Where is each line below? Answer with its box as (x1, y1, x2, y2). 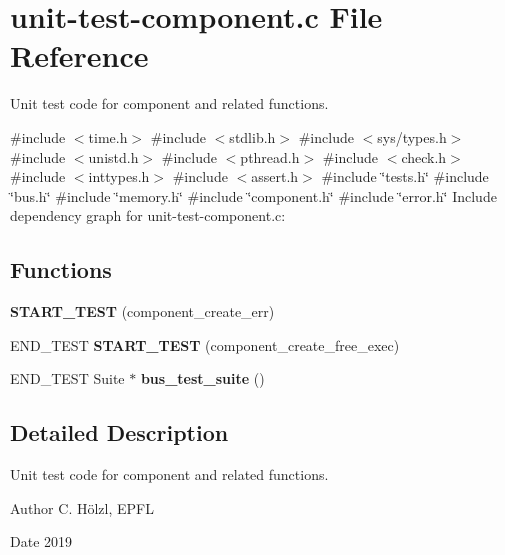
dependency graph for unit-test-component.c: (10, 205, 286, 226)
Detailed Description (10, 417, 229, 448)
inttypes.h (88, 166, 150, 187)
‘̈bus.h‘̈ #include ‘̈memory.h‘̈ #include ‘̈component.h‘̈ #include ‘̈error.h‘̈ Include (10, 185, 497, 206)
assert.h (251, 166, 299, 187)
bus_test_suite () (140, 368, 265, 389)
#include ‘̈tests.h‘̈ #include (321, 166, 489, 187)
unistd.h (88, 146, 139, 167)
